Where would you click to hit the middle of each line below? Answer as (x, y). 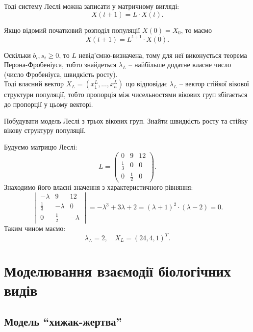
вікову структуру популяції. (45, 130)
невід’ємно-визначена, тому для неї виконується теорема (163, 55)
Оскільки (17, 55)
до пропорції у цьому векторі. (49, 104)
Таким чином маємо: (35, 228)
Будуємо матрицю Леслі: (41, 146)
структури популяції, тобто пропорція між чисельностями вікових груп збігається (126, 94)
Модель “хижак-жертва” (63, 321)
